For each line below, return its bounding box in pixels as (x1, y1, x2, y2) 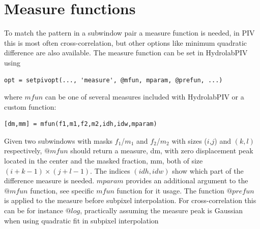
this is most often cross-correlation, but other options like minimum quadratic (4, 37, 247, 48)
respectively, (4, 145, 42, 156)
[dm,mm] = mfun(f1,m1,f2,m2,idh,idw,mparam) (4, 120, 157, 128)
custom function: (4, 101, 56, 112)
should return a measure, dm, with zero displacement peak (70, 145, 253, 156)
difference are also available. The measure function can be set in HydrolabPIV (4, 47, 248, 58)
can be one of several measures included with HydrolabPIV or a (45, 91, 244, 102)
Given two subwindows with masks (4, 135, 113, 146)
